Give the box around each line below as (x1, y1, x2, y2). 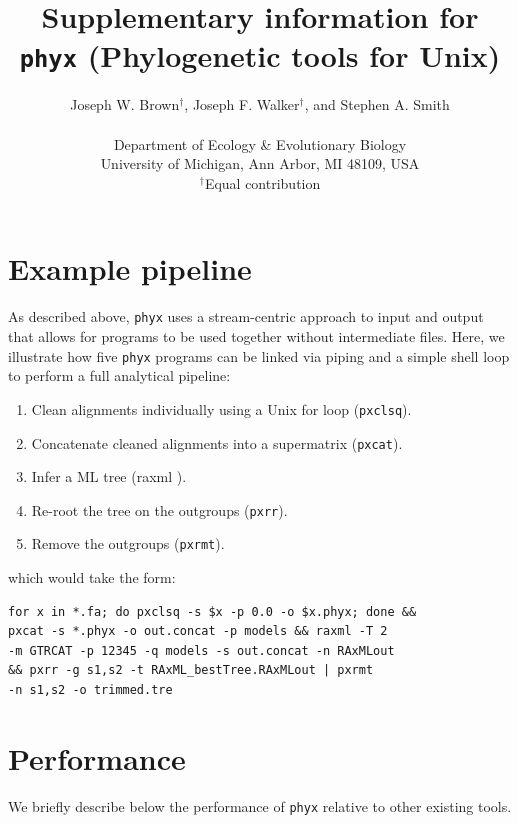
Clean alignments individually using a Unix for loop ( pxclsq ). (31, 398, 412, 419)
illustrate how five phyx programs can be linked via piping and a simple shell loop (8, 345, 510, 366)
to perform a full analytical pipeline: (8, 365, 231, 386)
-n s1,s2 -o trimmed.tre (8, 683, 173, 698)
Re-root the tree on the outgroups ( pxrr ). (31, 499, 288, 520)
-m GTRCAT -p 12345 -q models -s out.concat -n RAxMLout (8, 643, 395, 658)
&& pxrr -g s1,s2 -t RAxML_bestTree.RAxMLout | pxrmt (8, 663, 374, 678)
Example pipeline (8, 248, 252, 289)
